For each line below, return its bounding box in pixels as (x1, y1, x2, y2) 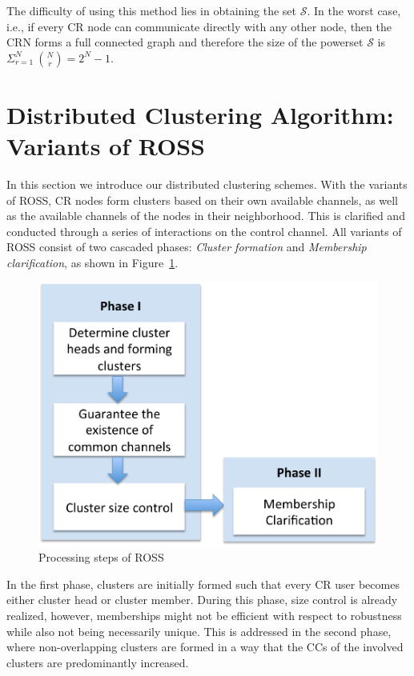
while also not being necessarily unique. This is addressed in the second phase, (6, 622, 392, 639)
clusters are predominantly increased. (6, 654, 189, 670)
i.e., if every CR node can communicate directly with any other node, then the (6, 18, 392, 34)
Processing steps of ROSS (38, 549, 164, 566)
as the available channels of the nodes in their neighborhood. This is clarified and (6, 207, 405, 224)
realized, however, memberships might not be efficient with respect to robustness (6, 606, 402, 623)
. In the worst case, (307, 2, 401, 18)
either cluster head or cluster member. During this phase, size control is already (6, 591, 398, 608)
